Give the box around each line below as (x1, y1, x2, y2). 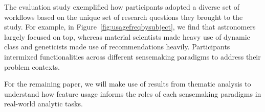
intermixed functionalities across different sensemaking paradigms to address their (4, 51, 261, 62)
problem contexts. (4, 61, 60, 72)
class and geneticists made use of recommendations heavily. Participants (4, 41, 230, 52)
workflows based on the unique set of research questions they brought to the (4, 11, 243, 22)
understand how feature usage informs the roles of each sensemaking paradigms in (4, 88, 261, 99)
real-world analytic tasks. (4, 98, 83, 109)
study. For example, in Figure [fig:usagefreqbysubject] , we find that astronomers (4, 21, 256, 32)
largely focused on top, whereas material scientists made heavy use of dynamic (4, 31, 250, 42)
